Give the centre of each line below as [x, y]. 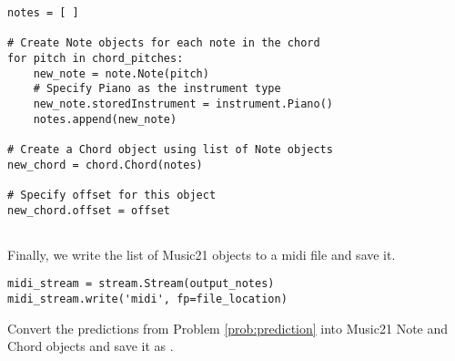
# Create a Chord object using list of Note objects [170, 149]
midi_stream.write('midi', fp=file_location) [147, 299]
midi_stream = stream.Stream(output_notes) [141, 284]
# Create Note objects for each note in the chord [164, 43]
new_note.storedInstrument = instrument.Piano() [183, 103]
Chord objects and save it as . [91, 346]
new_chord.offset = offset [89, 210]
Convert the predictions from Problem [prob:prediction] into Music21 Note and [228, 328]
